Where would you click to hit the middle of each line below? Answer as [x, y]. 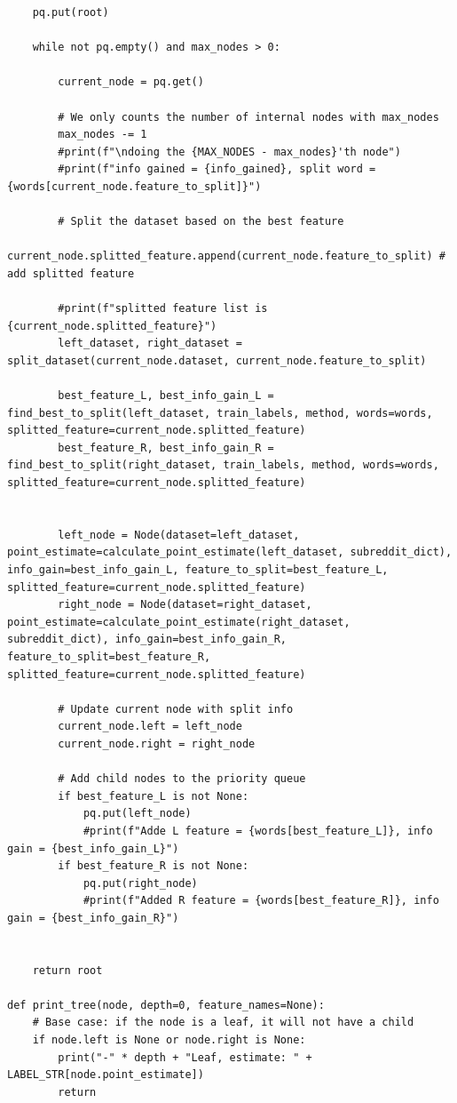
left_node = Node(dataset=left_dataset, [179, 535]
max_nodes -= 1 [102, 135]
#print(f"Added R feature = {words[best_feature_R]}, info [261, 901]
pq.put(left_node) [137, 814]
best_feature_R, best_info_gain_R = [166, 448]
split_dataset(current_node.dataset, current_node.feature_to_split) [217, 360]
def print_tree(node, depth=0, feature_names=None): [166, 1005]
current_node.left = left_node [150, 727]
